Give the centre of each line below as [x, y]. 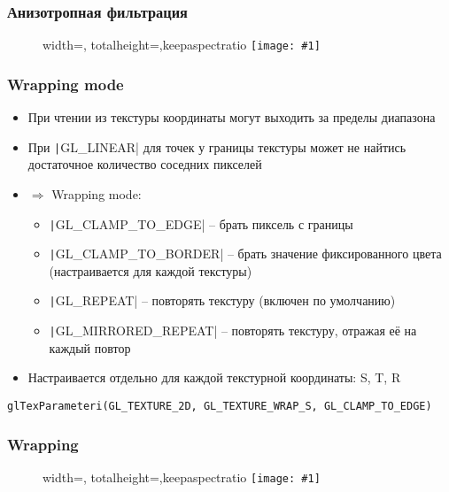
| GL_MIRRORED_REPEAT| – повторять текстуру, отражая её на [233, 331]
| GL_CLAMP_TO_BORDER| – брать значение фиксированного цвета [245, 254]
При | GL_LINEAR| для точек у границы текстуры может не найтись [217, 146]
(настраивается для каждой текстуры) [151, 270]
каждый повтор [90, 347]
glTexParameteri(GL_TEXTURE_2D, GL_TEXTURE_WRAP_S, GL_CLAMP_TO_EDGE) [220, 406]
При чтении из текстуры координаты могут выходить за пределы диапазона [232, 117]
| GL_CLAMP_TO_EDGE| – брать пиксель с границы [201, 223]
